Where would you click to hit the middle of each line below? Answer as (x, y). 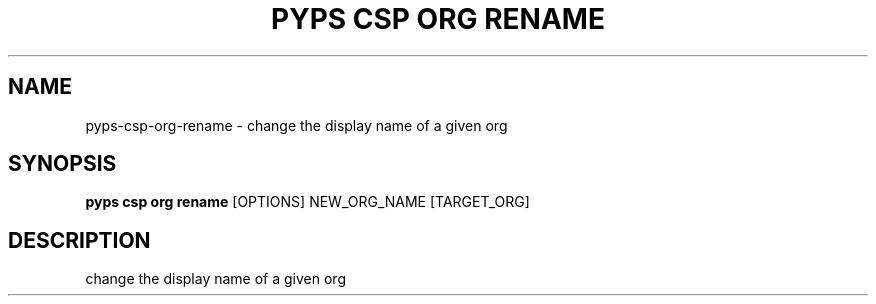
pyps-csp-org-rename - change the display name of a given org (296, 125)
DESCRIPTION (79, 240)
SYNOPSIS (62, 164)
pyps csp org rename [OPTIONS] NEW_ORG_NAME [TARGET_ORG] (307, 202)
